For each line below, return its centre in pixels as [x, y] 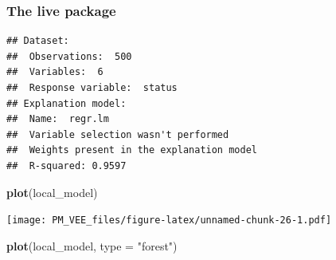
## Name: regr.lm [58, 119]
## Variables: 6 [55, 72]
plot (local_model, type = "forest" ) [92, 245]
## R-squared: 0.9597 [66, 165]
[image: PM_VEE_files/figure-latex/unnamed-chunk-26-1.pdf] [169, 221]
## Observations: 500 [69, 56]
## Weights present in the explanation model [132, 150]
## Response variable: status [92, 88]
